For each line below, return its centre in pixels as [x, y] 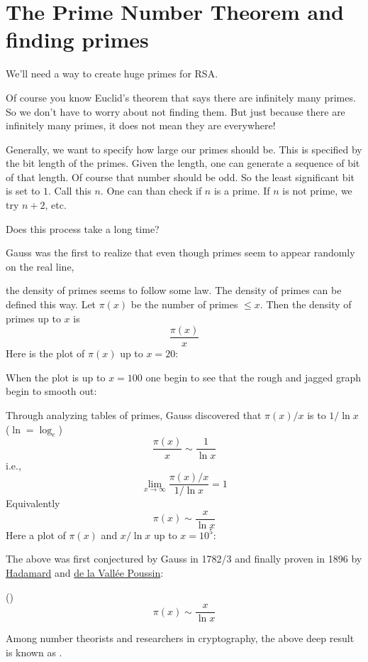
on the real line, [40, 266]
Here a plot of [36, 535]
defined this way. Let [51, 304]
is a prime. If [242, 191]
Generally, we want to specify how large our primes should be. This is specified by [184, 149]
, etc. [56, 205]
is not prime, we [317, 191]
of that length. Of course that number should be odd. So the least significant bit [180, 177]
